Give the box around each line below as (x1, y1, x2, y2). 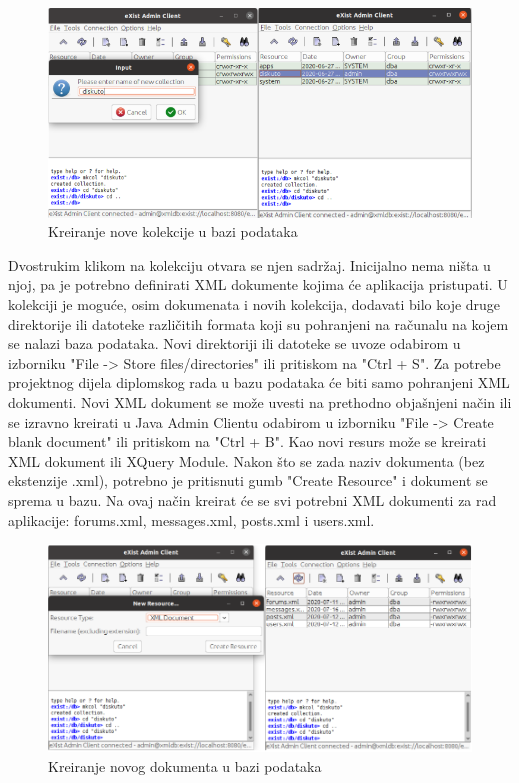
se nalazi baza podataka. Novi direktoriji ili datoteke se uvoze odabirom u (8, 333, 461, 354)
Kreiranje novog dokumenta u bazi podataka (48, 756, 322, 777)
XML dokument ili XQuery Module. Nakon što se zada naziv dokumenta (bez (8, 450, 485, 471)
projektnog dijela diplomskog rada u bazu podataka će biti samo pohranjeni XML (8, 372, 510, 393)
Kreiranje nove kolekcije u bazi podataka (48, 221, 298, 242)
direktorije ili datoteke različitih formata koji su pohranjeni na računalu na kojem (8, 313, 509, 334)
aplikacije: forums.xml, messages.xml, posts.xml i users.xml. (8, 509, 375, 530)
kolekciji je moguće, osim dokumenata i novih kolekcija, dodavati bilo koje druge (8, 293, 501, 314)
